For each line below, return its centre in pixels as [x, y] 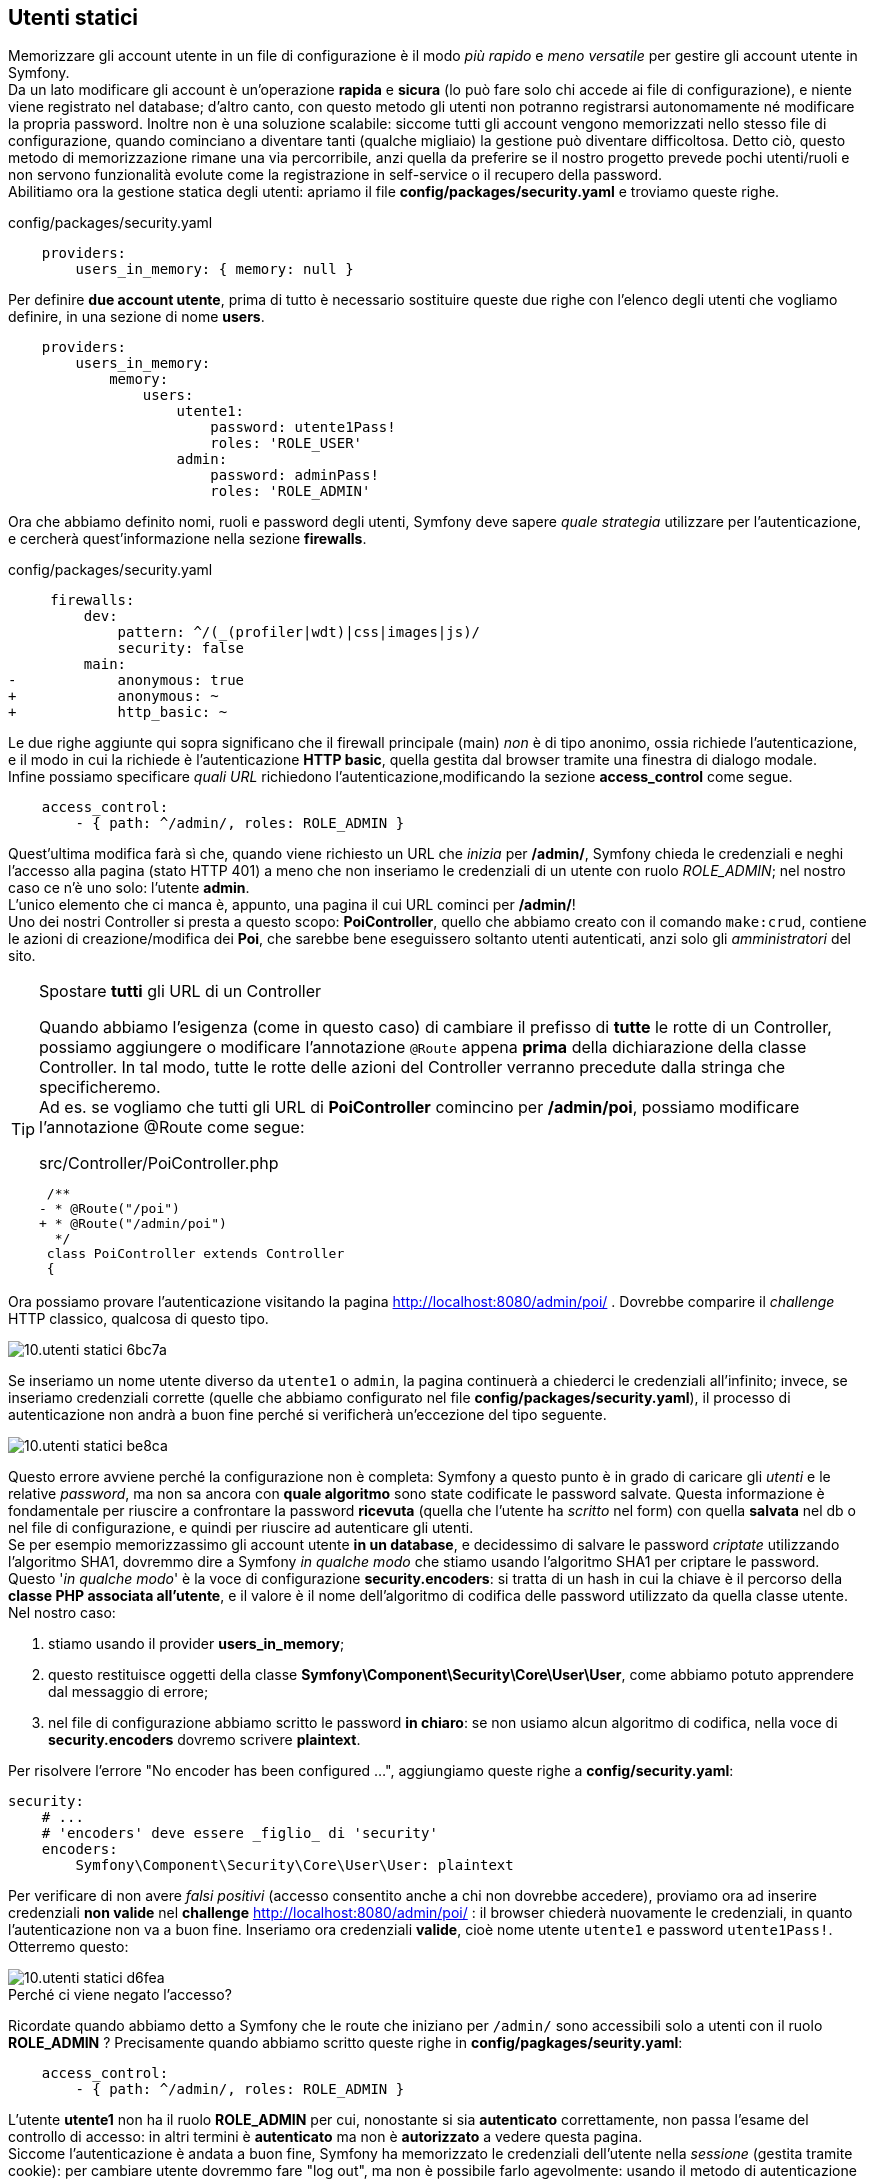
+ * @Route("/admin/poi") [133, 1224]
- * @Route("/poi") [109, 1209]
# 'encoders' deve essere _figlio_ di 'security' [239, 1833]
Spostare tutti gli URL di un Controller [180, 991]
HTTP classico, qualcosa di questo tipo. [138, 1319]
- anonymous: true [126, 680]
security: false [181, 648]
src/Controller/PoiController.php [159, 1163]
